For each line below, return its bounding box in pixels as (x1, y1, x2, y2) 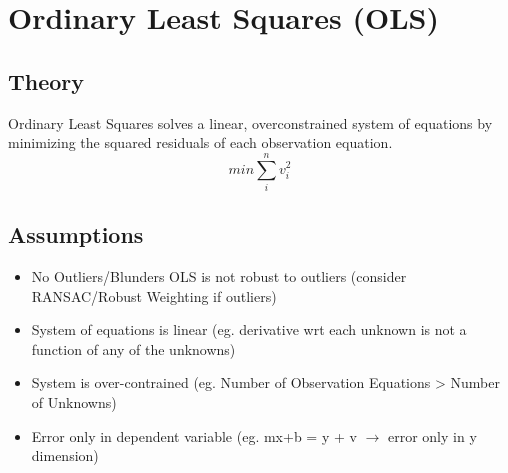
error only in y (387, 425, 477, 446)
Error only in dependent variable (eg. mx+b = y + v (31, 425, 357, 446)
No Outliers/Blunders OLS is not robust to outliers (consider (31, 266, 407, 287)
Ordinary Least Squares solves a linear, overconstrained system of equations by (8, 112, 493, 133)
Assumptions (8, 219, 144, 250)
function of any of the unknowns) (31, 338, 236, 359)
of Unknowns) (31, 392, 117, 413)
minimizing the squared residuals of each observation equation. (8, 132, 393, 153)
